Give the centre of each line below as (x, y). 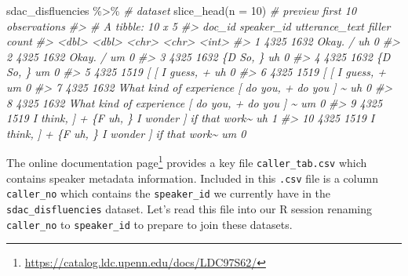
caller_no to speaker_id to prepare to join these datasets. (149, 224)
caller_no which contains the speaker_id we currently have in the (169, 193)
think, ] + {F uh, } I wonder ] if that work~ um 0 (126, 133)
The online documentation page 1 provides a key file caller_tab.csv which (187, 161)
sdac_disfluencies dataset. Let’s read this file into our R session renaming (189, 208)
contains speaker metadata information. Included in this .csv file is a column (192, 178)
